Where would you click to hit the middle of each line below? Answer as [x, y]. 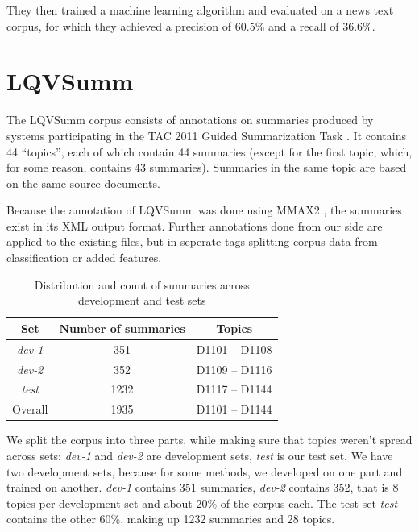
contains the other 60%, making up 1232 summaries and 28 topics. [171, 519]
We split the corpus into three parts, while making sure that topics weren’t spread [209, 440]
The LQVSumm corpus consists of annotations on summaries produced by [190, 120]
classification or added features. [84, 258]
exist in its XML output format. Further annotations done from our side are [195, 225]
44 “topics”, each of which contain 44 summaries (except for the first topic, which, [209, 151]
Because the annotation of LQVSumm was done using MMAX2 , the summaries [204, 210]
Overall [30, 409]
